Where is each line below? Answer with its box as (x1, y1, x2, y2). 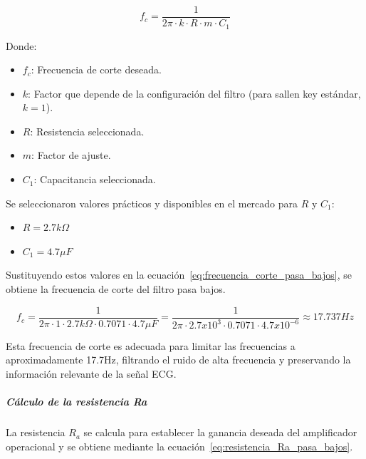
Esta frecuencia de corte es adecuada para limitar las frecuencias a (6, 338, 296, 353)
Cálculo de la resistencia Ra (6, 394, 147, 409)
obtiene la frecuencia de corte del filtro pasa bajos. (6, 282, 226, 296)
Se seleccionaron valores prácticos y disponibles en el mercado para (6, 195, 298, 210)
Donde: (6, 38, 37, 53)
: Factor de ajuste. (31, 148, 111, 163)
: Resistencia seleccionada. (30, 123, 145, 138)
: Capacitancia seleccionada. (33, 172, 156, 187)
